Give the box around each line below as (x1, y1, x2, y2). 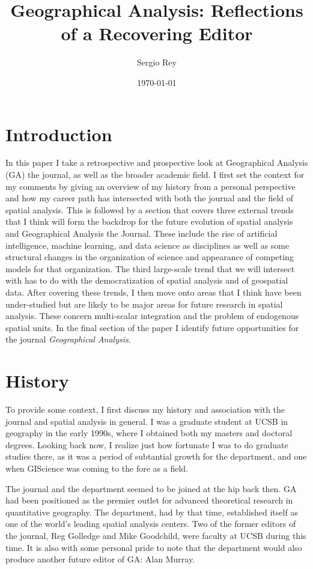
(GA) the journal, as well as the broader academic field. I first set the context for (5, 168, 305, 181)
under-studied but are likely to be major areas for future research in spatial (5, 297, 283, 310)
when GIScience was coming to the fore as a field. (5, 462, 188, 475)
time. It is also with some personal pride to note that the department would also (5, 541, 302, 553)
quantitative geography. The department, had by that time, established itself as (5, 505, 298, 518)
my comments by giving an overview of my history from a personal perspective (5, 180, 296, 192)
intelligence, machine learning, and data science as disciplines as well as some (5, 239, 290, 251)
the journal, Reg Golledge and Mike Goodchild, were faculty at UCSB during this (5, 529, 306, 541)
